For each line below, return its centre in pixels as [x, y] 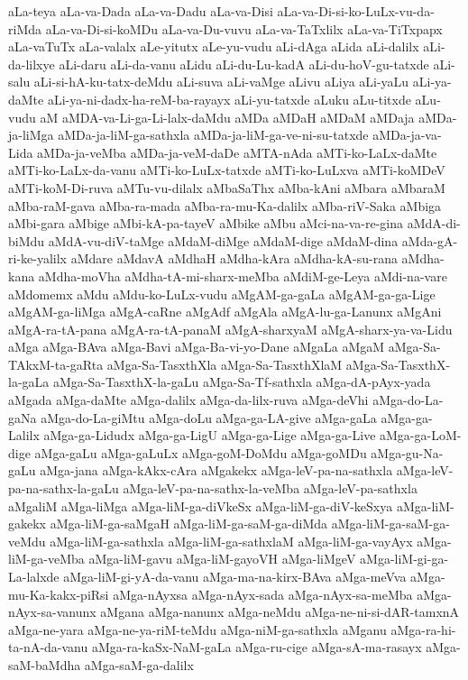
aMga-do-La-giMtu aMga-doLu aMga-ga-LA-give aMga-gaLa [209, 417]
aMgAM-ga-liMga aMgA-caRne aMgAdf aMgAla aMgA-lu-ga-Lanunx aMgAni [225, 312]
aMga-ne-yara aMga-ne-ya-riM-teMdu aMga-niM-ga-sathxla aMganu [197, 629]
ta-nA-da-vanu [48, 647]
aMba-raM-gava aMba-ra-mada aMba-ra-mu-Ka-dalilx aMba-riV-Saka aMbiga [225, 205]
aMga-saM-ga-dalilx [139, 664]
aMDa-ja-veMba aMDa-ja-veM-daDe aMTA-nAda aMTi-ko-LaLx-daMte [237, 152]
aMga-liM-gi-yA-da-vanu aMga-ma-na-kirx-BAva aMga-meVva [235, 576]
